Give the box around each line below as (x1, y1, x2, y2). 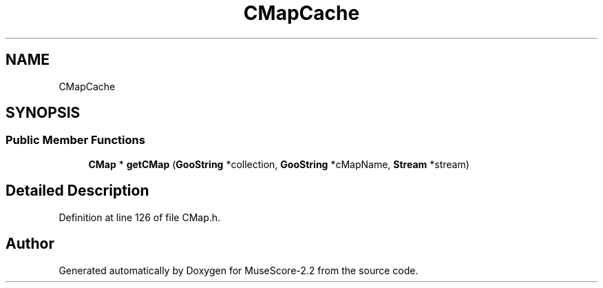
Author (6, 235, 54, 253)
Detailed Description (6, 182, 149, 200)
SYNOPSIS (6, 104, 81, 122)
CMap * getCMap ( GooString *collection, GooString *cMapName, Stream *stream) (88, 158, 469, 170)
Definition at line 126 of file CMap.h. (59, 211, 221, 223)
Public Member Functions (6, 133, 145, 147)
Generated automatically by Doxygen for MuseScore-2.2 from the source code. (59, 264, 419, 276)
